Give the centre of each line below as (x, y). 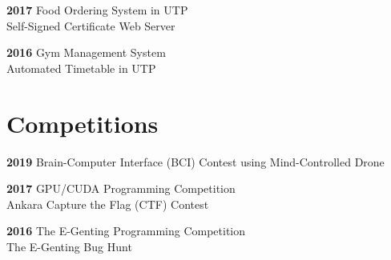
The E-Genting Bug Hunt (69, 246)
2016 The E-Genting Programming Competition (126, 231)
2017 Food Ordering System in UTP (97, 10)
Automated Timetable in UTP (81, 68)
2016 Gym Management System (86, 52)
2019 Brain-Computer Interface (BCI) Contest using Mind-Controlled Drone (195, 161)
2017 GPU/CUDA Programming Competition (121, 188)
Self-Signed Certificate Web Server (91, 25)
